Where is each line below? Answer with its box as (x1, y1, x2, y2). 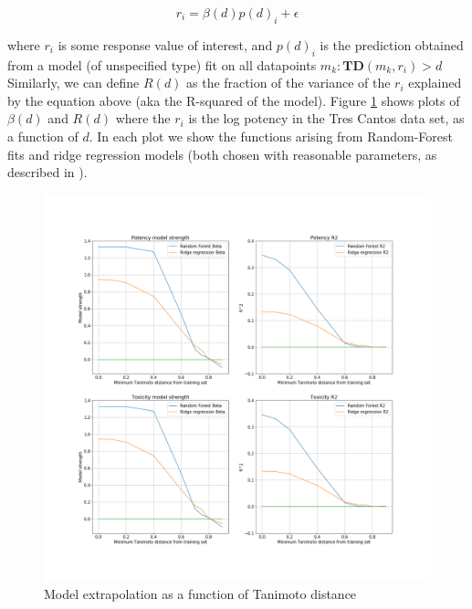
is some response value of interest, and (58, 35, 273, 54)
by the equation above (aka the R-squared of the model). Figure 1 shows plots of (7, 90, 460, 110)
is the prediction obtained (320, 35, 464, 54)
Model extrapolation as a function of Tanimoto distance (44, 584, 357, 604)
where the (115, 109, 171, 128)
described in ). (7, 163, 88, 182)
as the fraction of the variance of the (186, 73, 391, 92)
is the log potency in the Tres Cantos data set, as (188, 109, 465, 128)
